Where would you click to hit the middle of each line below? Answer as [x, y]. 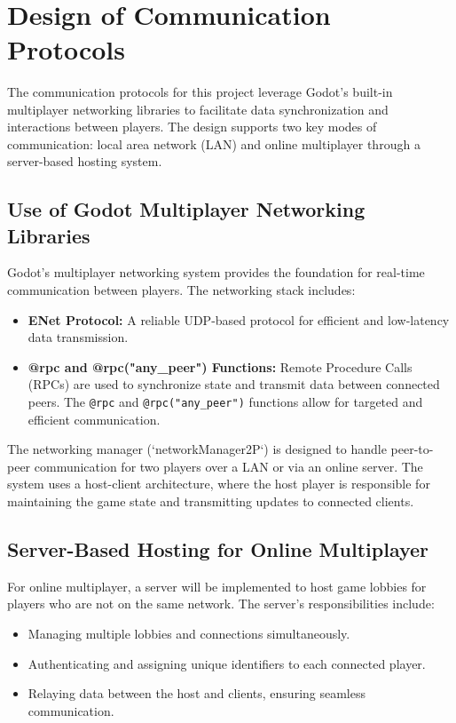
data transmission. [78, 337]
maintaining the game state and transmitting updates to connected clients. [211, 501]
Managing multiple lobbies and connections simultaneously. [189, 634]
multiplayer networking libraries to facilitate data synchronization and [198, 109]
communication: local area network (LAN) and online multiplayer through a [214, 143]
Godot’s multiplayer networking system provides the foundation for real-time [216, 272]
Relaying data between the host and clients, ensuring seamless [197, 693]
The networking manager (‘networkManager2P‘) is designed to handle [197, 449]
